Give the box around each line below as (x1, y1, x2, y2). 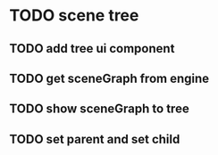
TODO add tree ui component (9, 41, 175, 56)
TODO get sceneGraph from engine (9, 70, 210, 86)
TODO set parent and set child (9, 131, 180, 147)
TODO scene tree (9, 5, 139, 26)
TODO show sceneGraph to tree (9, 102, 189, 117)
